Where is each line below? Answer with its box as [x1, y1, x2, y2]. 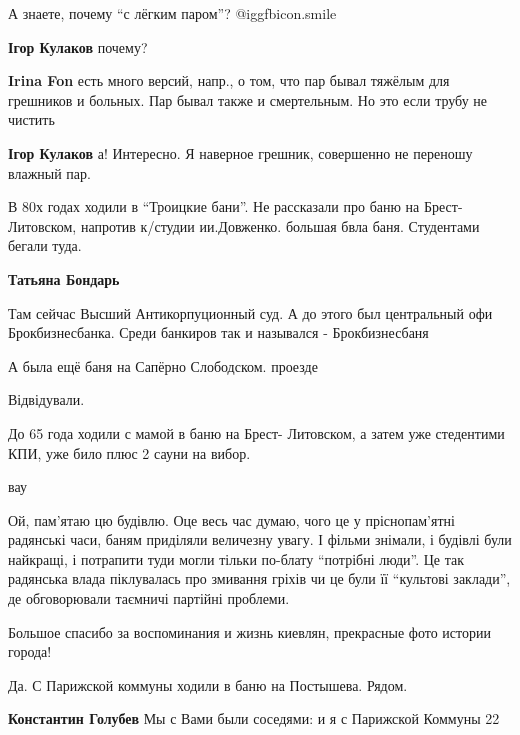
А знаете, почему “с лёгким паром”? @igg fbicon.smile [8, 3, 337, 23]
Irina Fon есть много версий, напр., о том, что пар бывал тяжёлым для [8, 70, 450, 91]
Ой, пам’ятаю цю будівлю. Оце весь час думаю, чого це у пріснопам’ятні [8, 509, 455, 530]
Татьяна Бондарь [8, 268, 120, 289]
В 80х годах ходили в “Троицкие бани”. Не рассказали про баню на [8, 196, 420, 217]
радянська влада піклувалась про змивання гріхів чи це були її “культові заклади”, [8, 568, 511, 589]
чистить [8, 109, 55, 130]
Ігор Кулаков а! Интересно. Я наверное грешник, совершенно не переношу [8, 142, 473, 163]
